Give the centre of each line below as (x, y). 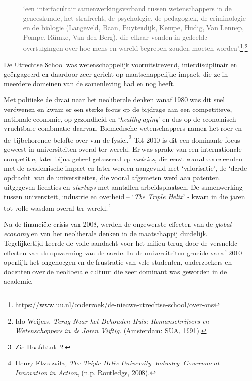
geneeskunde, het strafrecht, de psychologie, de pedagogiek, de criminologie (134, 18)
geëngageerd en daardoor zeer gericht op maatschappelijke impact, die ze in (116, 74)
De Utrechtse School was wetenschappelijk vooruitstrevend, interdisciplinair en (121, 64)
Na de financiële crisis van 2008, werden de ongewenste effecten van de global (118, 224)
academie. (18, 281)
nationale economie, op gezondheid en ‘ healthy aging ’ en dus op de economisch (120, 119)
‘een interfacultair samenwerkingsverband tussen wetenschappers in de (127, 8)
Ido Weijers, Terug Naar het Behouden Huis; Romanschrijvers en (112, 321)
